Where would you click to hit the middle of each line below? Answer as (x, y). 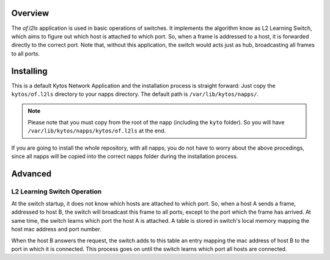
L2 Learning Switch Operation (57, 191)
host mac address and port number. (57, 229)
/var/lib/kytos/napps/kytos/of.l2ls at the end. (97, 131)
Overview (30, 13)
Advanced (31, 174)
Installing (30, 71)
